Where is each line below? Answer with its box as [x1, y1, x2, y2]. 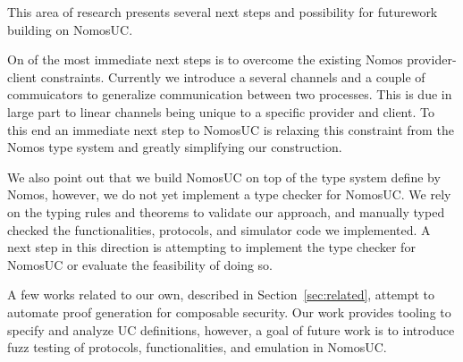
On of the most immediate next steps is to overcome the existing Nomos [7, 50, 403, 69]
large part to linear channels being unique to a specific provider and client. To [7, 102, 434, 121]
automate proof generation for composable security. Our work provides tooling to [7, 302, 451, 321]
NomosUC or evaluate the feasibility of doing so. [7, 255, 273, 274]
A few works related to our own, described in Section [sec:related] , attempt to [7, 285, 434, 304]
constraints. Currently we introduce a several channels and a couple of [40, 67, 425, 86]
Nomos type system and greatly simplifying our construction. [7, 138, 342, 156]
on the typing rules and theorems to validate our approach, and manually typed [7, 202, 445, 221]
